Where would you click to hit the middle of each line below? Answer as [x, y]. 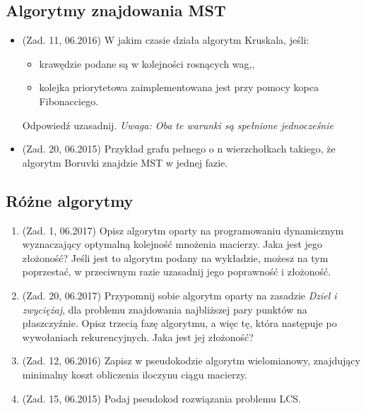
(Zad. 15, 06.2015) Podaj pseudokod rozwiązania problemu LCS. [161, 398]
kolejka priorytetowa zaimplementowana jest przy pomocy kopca [179, 87]
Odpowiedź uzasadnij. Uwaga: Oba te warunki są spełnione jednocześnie [178, 125]
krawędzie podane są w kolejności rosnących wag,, [147, 63]
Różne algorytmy [70, 200]
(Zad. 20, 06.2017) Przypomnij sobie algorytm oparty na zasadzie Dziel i [179, 295]
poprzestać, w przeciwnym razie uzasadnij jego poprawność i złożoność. [177, 272]
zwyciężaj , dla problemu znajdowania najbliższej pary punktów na [165, 309]
